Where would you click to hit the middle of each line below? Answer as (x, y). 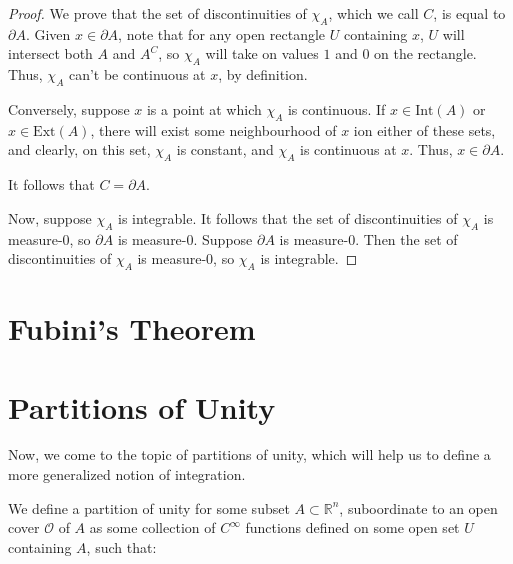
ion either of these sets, (424, 129)
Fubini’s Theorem (132, 328)
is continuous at (348, 149)
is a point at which (204, 108)
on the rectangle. (425, 53)
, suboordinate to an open (418, 507)
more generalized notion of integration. (127, 474)
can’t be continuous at (137, 74)
